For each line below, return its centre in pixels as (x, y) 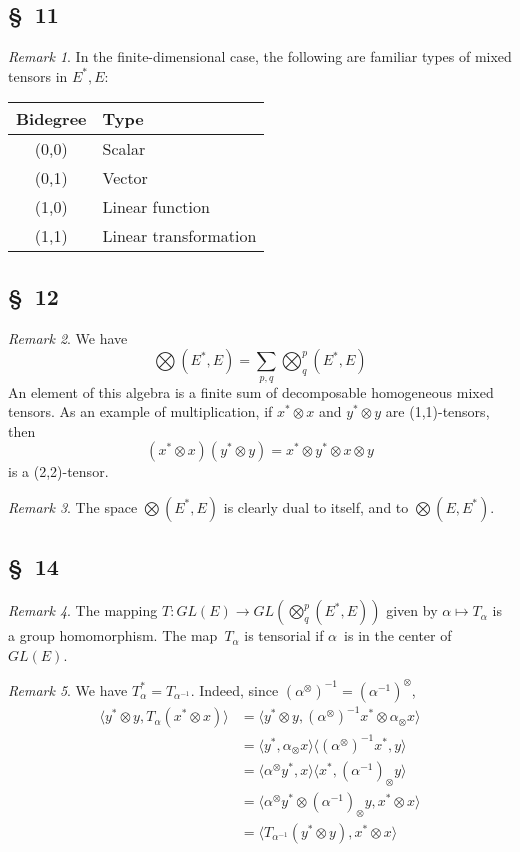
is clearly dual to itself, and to (316, 506)
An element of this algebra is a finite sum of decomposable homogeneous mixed (251, 391)
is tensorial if (284, 635)
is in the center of (398, 635)
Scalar (124, 149)
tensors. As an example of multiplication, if (140, 411)
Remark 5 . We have (68, 689)
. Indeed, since (234, 689)
